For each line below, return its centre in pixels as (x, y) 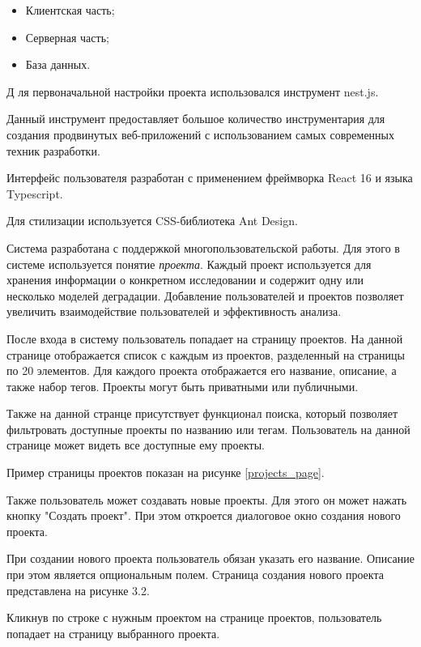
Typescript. (35, 193)
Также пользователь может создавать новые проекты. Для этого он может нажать (207, 499)
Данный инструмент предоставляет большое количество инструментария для (196, 119)
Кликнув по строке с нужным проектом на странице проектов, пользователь (194, 617)
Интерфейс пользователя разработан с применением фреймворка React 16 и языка (210, 178)
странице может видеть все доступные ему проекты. (136, 445)
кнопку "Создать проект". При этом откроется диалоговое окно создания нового (204, 515)
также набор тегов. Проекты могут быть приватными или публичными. (183, 386)
